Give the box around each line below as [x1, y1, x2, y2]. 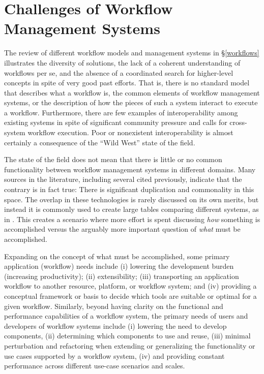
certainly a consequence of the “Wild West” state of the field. [4, 137, 195, 147]
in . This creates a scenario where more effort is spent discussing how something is [4, 213, 260, 224]
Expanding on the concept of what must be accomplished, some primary [4, 251, 230, 261]
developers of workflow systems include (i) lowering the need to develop [4, 320, 227, 331]
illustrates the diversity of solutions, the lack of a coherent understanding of [4, 57, 241, 68]
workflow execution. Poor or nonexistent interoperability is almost [27, 127, 233, 138]
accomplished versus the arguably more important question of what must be [4, 224, 241, 234]
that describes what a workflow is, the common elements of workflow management [4, 87, 260, 98]
